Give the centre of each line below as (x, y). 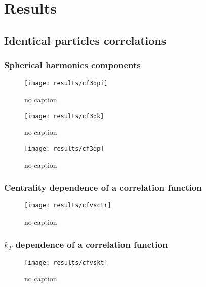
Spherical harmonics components (72, 65)
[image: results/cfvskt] (66, 262)
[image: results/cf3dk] (64, 116)
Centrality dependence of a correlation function (103, 187)
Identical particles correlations (85, 40)
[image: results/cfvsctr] (68, 206)
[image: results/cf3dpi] (66, 83)
